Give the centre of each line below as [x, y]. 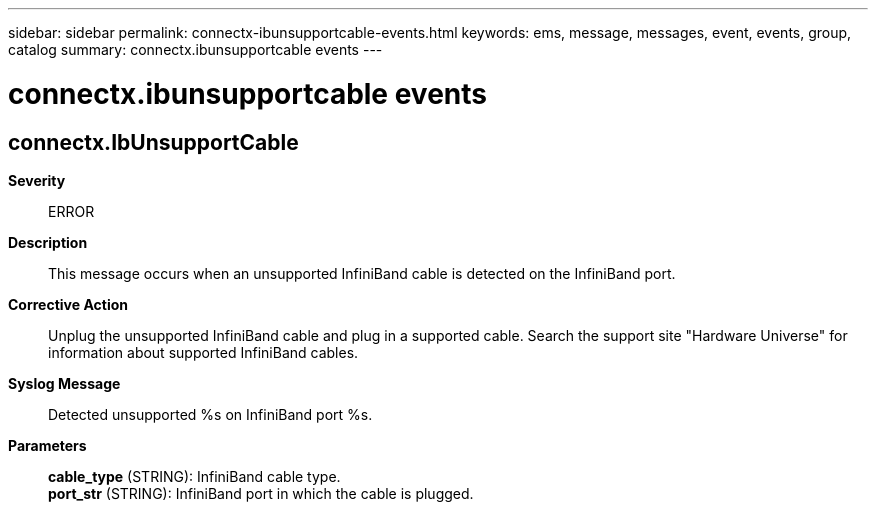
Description [48, 242]
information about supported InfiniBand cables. [203, 352]
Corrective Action [68, 304]
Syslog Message [64, 383]
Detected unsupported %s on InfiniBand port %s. [210, 414]
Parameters [47, 445]
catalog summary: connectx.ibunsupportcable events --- [195, 49]
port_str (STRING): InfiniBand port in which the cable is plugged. [261, 493]
